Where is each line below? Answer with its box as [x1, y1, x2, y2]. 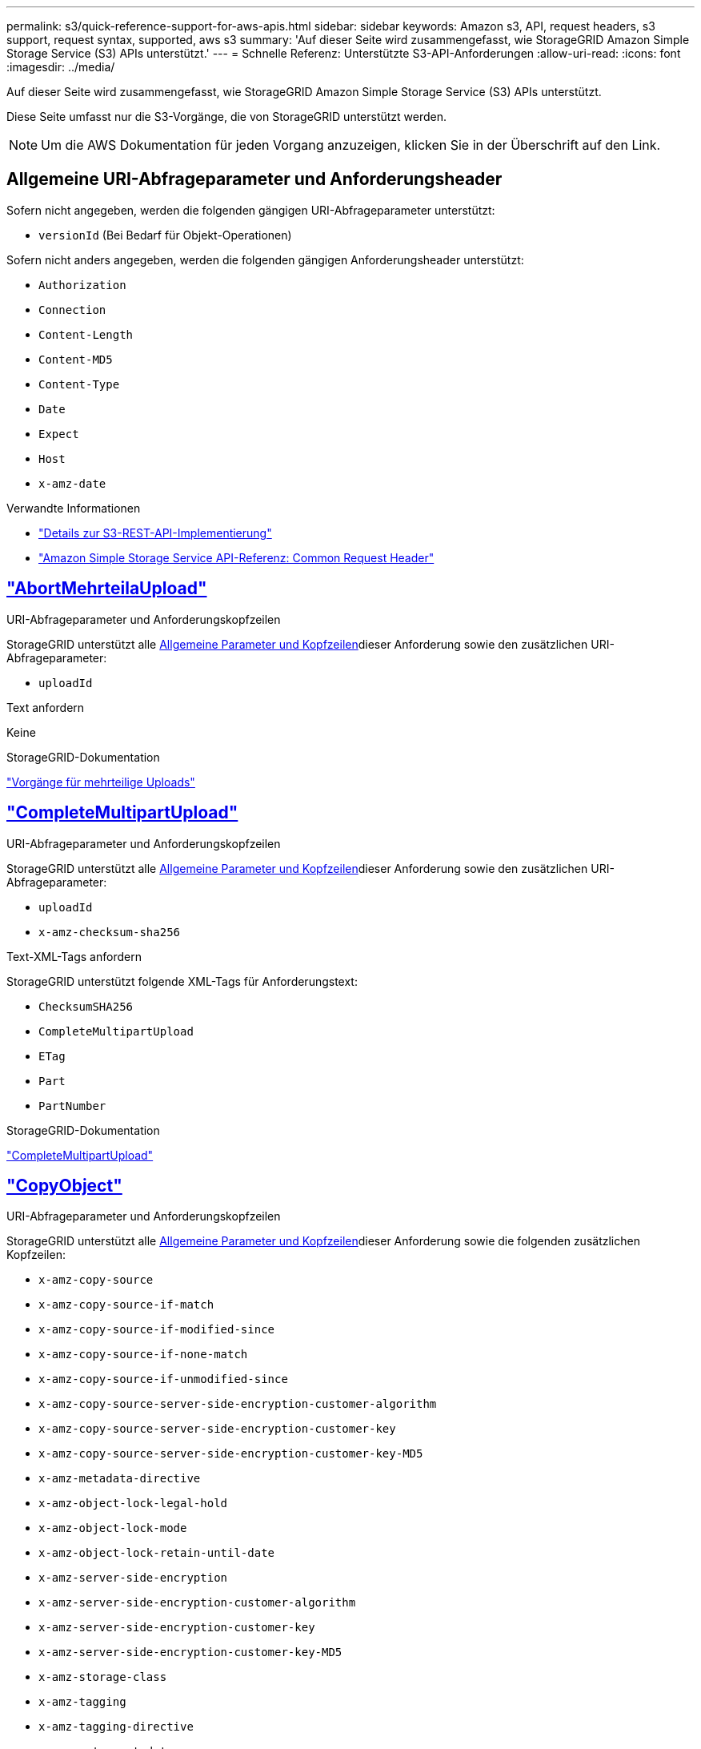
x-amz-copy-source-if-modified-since [38, 1323, 275, 1337]
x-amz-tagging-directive [38, 1720, 194, 1734]
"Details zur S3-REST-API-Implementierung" [38, 525, 272, 540]
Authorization [38, 278, 126, 291]
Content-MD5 [38, 352, 113, 366]
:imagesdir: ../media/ [6, 60, 115, 74]
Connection [38, 303, 106, 316]
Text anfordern [6, 700, 85, 714]
